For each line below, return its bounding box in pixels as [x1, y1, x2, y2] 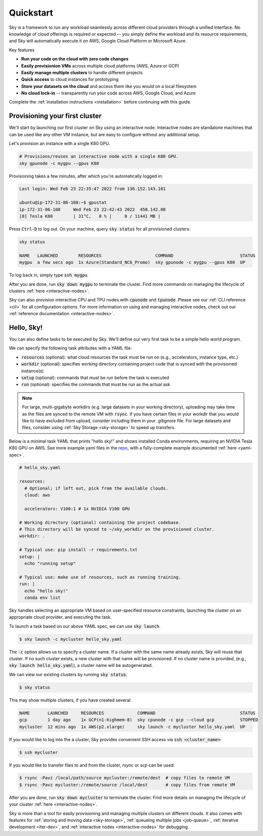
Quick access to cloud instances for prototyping [21, 76, 119, 83]
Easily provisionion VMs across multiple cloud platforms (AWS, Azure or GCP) [21, 63, 180, 68]
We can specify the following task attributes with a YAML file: [9, 345, 132, 351]
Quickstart [9, 7, 54, 18]
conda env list [24, 595, 61, 600]
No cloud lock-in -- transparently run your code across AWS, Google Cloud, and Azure [21, 90, 196, 96]
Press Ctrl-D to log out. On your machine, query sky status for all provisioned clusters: [9, 226, 191, 232]
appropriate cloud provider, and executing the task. [9, 614, 112, 620]
